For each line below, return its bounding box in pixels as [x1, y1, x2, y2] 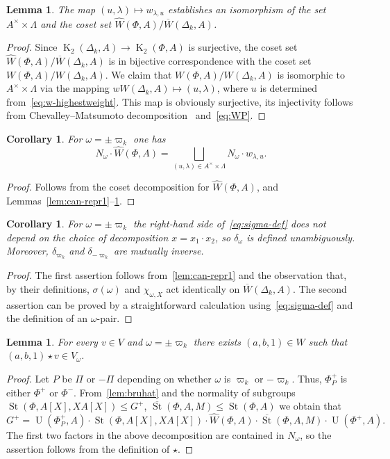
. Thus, [291, 371, 322, 386]
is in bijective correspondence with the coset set [108, 54, 312, 68]
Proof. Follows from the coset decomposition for [6, 179, 210, 194]
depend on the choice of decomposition [6, 229, 169, 244]
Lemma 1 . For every [6, 334, 98, 348]
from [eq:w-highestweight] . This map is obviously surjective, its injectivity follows [6, 94, 353, 108]
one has [133, 131, 166, 146]
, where [217, 81, 248, 95]
